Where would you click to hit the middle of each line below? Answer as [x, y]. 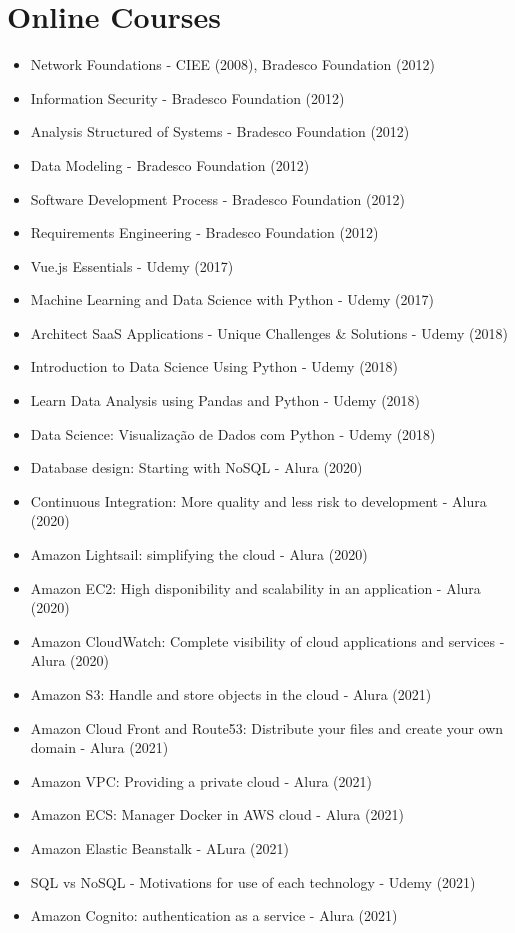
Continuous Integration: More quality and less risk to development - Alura [258, 500]
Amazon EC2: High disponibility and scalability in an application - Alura [255, 587]
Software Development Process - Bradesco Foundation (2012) [217, 198]
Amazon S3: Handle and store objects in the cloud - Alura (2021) [231, 694]
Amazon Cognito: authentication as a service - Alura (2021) [214, 915]
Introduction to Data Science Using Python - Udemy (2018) [214, 366]
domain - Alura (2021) [99, 747]
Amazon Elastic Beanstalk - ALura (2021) [159, 847]
